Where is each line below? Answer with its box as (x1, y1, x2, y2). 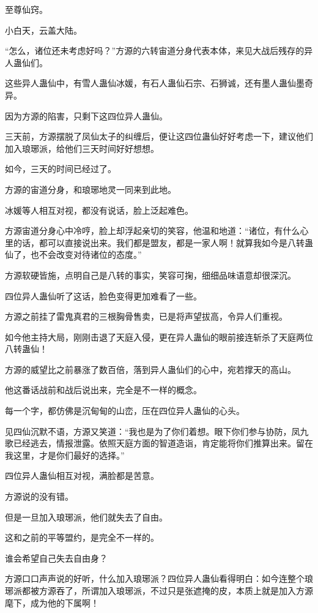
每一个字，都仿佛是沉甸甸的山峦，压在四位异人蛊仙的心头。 (5, 404, 245, 417)
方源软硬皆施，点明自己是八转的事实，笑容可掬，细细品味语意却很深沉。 (5, 268, 296, 281)
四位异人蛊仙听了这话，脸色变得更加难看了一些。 (5, 289, 202, 302)
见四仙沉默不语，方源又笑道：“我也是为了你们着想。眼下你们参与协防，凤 (5, 424, 300, 437)
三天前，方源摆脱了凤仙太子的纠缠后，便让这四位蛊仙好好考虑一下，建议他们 (5, 130, 313, 143)
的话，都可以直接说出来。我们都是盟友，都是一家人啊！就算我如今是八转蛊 (13, 236, 313, 249)
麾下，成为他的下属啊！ (5, 596, 99, 609)
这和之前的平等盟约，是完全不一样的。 (5, 531, 159, 544)
